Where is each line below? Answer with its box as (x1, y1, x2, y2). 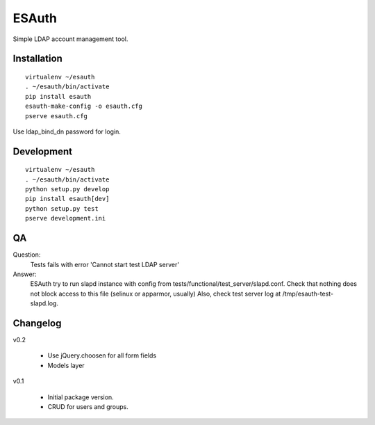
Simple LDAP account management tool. (12, 35, 128, 43)
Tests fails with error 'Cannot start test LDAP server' (30, 260, 180, 268)
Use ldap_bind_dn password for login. (12, 127, 122, 136)
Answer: (12, 270, 37, 278)
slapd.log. (30, 299, 59, 307)
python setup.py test (25, 205, 99, 212)
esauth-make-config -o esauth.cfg (25, 102, 142, 111)
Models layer (47, 361, 85, 369)
